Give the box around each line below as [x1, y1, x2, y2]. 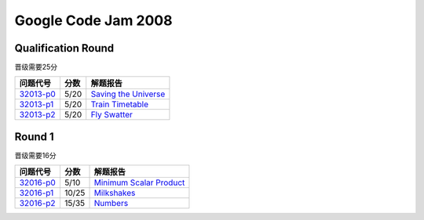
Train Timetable [90, 99, 149, 110]
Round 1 [14, 130, 54, 143]
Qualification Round [14, 41, 115, 55]
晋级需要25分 [14, 63, 58, 72]
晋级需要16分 [14, 150, 57, 160]
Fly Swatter [90, 110, 133, 121]
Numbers [93, 198, 129, 209]
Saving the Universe [90, 88, 166, 99]
